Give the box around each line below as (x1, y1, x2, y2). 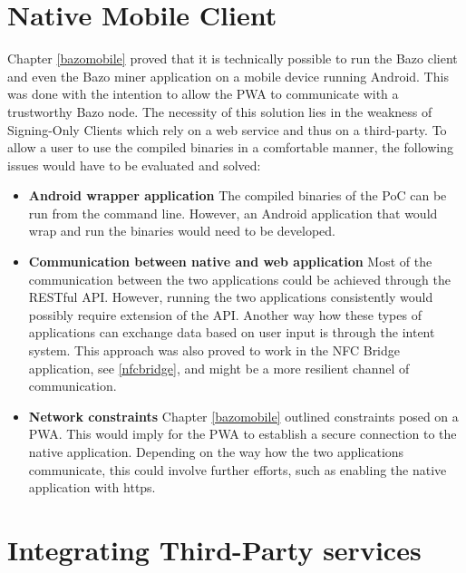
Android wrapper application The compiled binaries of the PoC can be (28, 186, 447, 205)
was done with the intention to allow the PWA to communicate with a (7, 84, 399, 103)
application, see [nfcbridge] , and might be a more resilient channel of (28, 358, 410, 377)
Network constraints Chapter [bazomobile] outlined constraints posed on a (28, 406, 459, 425)
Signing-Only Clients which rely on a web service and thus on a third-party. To (7, 120, 447, 139)
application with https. (28, 478, 156, 497)
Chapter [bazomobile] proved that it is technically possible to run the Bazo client (7, 49, 458, 68)
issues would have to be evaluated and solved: (7, 155, 261, 174)
